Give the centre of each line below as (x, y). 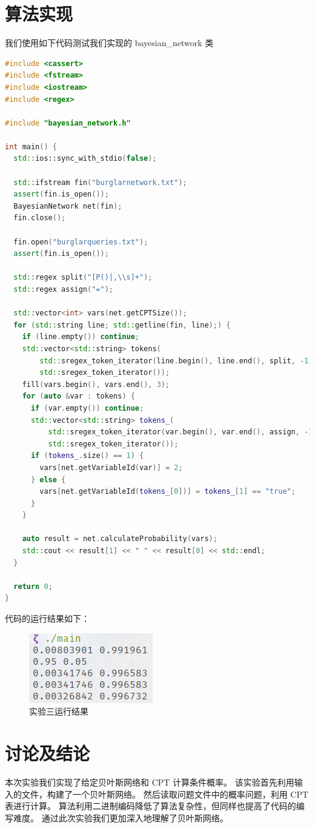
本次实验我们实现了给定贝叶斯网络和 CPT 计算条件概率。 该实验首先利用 (150, 782)
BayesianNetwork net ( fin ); (68, 206)
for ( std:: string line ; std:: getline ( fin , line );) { (122, 325)
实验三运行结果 (59, 711)
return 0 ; (33, 586)
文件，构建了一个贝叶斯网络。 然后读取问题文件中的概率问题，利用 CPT (165, 794)
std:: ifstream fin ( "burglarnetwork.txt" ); (100, 182)
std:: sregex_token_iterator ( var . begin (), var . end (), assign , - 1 (181, 432)
